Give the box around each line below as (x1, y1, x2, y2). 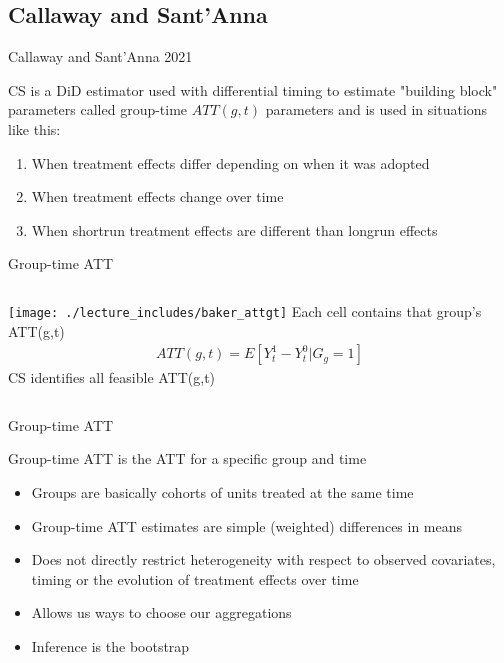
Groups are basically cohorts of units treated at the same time (31, 482, 414, 503)
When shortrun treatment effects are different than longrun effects (31, 219, 438, 240)
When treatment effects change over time (31, 186, 284, 207)
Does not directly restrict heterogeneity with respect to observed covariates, (31, 549, 496, 570)
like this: (8, 118, 61, 139)
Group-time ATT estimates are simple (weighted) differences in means (31, 515, 463, 536)
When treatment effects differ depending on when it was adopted (31, 152, 430, 173)
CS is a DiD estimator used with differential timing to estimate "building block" (8, 79, 498, 100)
